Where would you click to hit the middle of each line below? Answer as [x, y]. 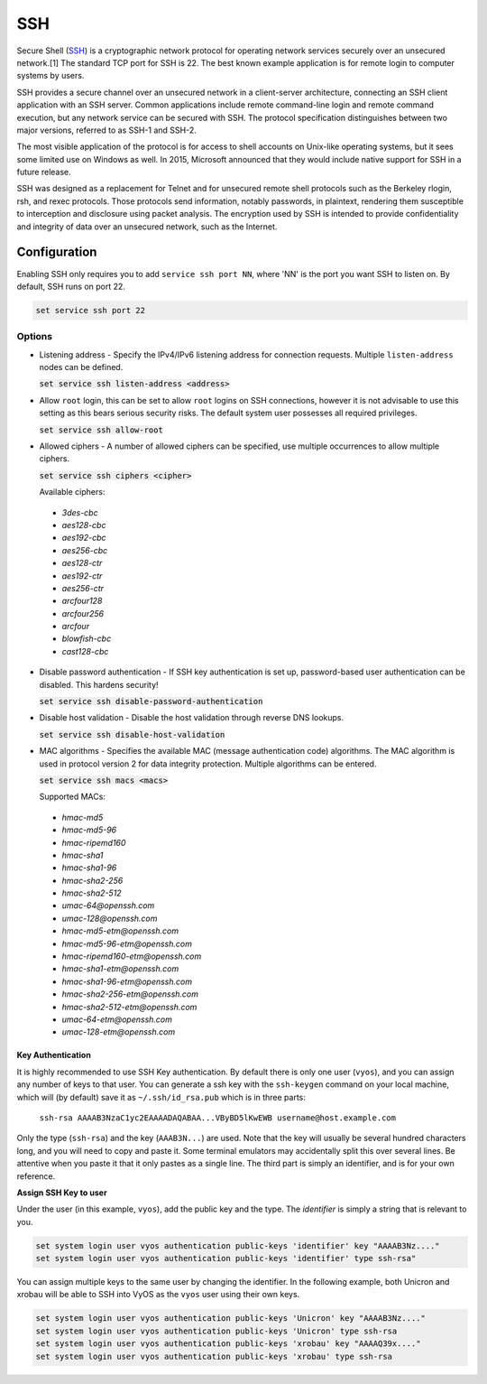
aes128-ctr [82, 563]
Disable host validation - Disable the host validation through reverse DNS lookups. [192, 718]
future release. [44, 172]
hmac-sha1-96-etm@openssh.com [127, 981]
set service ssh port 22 [91, 310]
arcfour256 [83, 613]
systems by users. [51, 76]
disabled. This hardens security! [99, 684]
